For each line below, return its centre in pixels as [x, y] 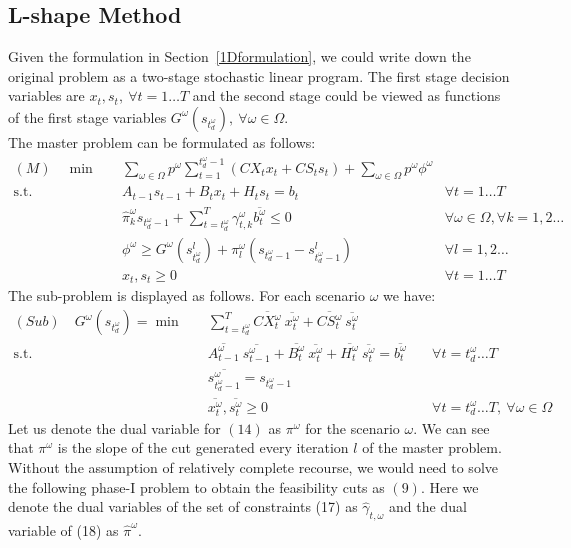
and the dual [428, 506]
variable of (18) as [63, 530]
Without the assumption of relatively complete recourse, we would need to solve [253, 467]
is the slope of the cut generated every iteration [203, 447]
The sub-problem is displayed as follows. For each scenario [186, 295]
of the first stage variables [87, 116]
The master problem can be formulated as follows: [162, 141]
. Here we [449, 486]
